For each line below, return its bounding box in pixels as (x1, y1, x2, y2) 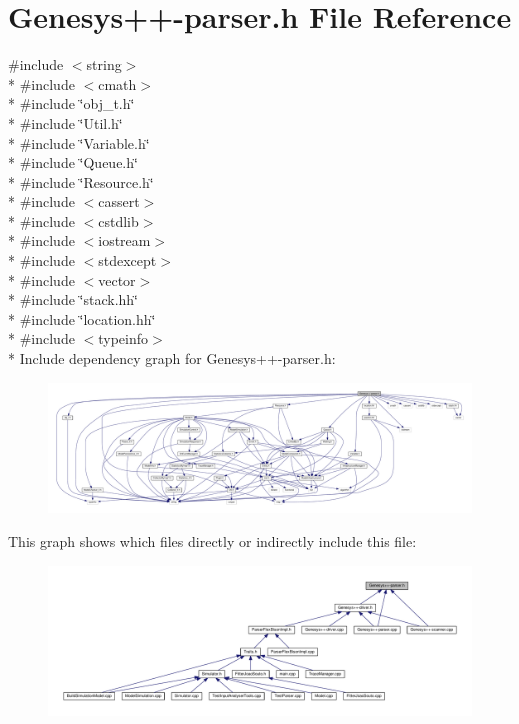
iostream (98, 230, 151, 251)
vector (98, 269, 136, 290)
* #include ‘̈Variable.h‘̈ (8, 132, 150, 153)
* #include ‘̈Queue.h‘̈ (8, 152, 138, 173)
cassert (98, 191, 140, 212)
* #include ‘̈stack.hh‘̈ (8, 289, 138, 310)
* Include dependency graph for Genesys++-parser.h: (8, 348, 336, 369)
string (86, 54, 122, 75)
